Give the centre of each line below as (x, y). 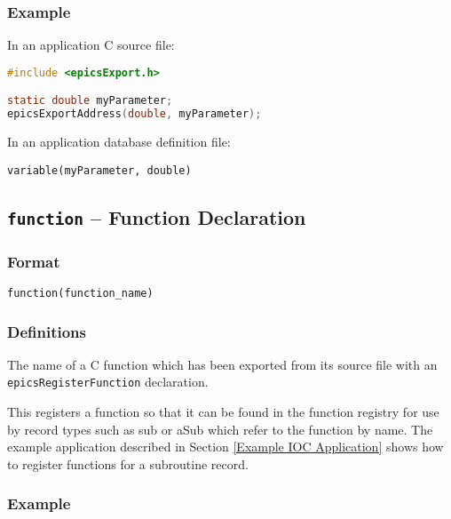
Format (34, 261)
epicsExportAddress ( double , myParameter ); (135, 114)
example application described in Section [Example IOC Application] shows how (225, 447)
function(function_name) (80, 293)
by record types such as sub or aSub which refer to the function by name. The (220, 429)
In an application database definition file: (119, 142)
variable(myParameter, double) (99, 170)
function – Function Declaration (157, 216)
